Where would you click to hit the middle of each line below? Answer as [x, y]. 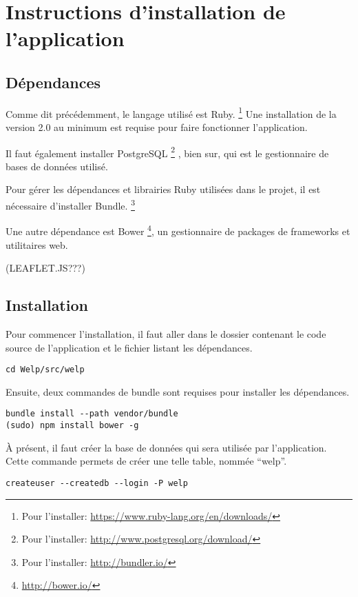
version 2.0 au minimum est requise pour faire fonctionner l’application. [157, 127]
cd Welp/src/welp [45, 370]
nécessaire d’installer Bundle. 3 [70, 204]
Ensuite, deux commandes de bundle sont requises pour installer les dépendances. [178, 391]
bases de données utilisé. [57, 166]
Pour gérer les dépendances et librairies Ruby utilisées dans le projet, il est [163, 189]
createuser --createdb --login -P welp [97, 483]
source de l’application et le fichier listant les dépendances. [129, 347]
